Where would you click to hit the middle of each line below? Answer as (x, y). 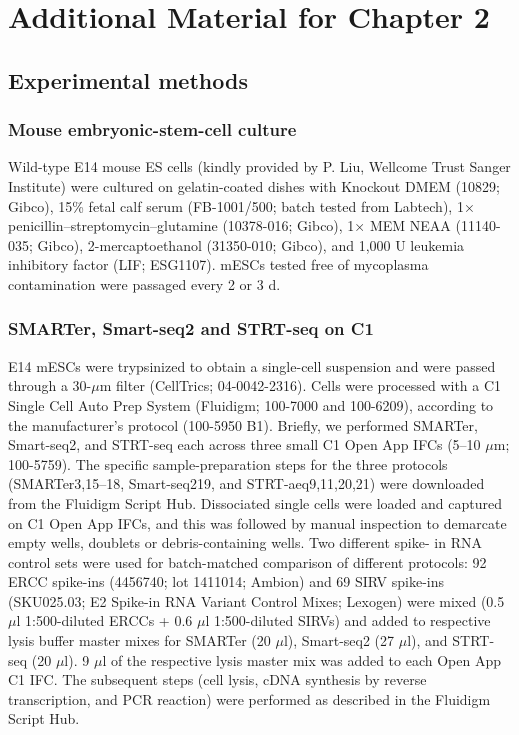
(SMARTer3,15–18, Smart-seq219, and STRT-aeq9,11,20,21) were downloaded (246, 483)
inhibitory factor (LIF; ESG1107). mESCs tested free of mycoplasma (218, 264)
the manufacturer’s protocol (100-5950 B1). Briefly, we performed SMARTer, (243, 424)
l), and (427, 640)
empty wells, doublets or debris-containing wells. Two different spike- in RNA (245, 542)
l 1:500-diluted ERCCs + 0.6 (104, 620)
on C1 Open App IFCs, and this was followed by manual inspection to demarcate (257, 522)
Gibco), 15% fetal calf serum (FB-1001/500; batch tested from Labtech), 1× (241, 205)
